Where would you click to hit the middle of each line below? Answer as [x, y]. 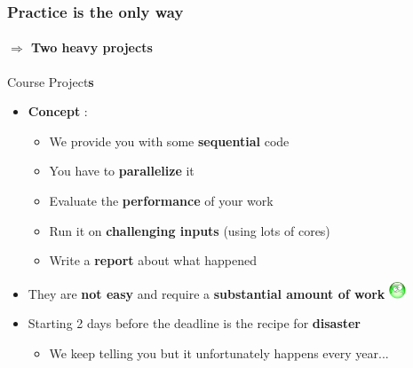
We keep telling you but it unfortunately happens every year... [219, 352]
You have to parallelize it [122, 171]
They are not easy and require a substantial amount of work [206, 293]
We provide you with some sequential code [169, 141]
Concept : [58, 111]
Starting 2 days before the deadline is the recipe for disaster [195, 323]
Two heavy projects [92, 47]
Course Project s [51, 81]
